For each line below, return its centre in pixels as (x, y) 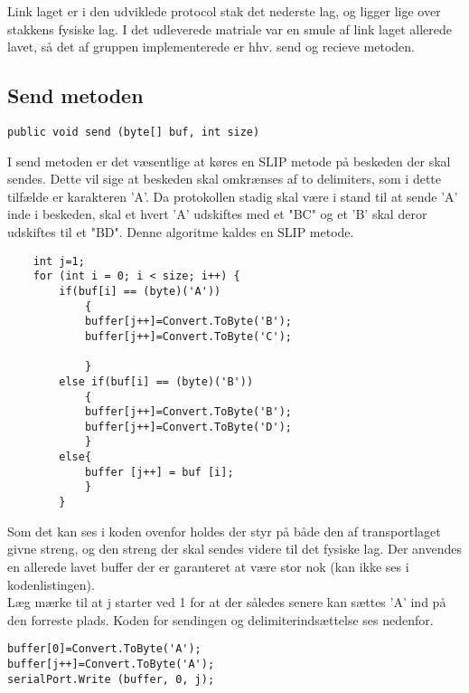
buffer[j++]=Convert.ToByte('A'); (111, 664)
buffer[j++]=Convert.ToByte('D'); (188, 427)
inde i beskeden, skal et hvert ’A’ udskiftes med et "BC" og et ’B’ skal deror (217, 214)
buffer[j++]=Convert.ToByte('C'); (188, 336)
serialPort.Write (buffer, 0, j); (111, 679)
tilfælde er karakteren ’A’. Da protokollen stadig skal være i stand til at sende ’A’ (233, 196)
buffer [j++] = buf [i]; (159, 472)
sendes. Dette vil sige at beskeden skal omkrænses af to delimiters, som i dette (224, 179)
